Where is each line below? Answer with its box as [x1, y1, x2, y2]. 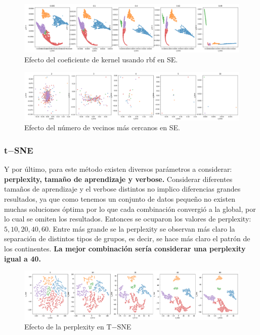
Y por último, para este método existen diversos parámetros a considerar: [4, 164, 232, 174]
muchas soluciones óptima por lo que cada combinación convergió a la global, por [4, 203, 256, 214]
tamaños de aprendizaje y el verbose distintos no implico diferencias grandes [4, 183, 241, 194]
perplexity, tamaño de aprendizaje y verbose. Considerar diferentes [4, 173, 233, 184]
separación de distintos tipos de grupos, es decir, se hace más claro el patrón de [4, 233, 250, 244]
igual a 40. [4, 253, 41, 264]
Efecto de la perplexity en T [24, 321, 112, 332]
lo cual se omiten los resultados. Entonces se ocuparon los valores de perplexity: [4, 213, 251, 224]
